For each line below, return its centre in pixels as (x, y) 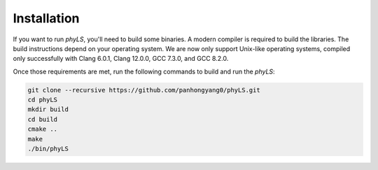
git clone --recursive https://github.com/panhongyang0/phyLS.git (144, 90)
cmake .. (43, 129)
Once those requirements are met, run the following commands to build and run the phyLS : (144, 71)
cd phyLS (43, 100)
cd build (43, 119)
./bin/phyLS (48, 149)
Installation (46, 18)
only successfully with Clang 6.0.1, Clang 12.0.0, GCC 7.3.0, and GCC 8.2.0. (121, 59)
